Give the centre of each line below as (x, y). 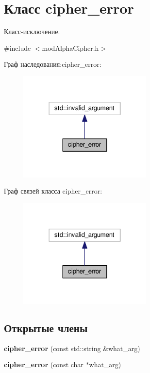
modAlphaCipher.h (70, 48)
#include (17, 48)
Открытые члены (46, 327)
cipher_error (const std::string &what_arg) (72, 348)
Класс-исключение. (32, 31)
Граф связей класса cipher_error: (53, 191)
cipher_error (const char (44, 364)
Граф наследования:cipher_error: (53, 64)
